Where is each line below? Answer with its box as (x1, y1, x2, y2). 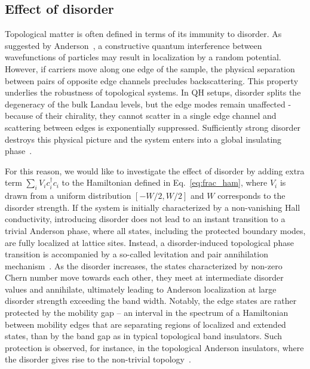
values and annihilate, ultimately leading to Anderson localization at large (5, 282, 277, 295)
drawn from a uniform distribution (5, 189, 131, 202)
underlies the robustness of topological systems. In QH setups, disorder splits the (5, 86, 301, 99)
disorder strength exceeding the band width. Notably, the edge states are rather (5, 294, 297, 307)
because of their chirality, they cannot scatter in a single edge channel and (5, 109, 277, 122)
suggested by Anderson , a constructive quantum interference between (5, 39, 262, 51)
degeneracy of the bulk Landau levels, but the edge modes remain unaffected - (5, 97, 291, 110)
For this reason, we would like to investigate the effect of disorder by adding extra (5, 164, 305, 177)
